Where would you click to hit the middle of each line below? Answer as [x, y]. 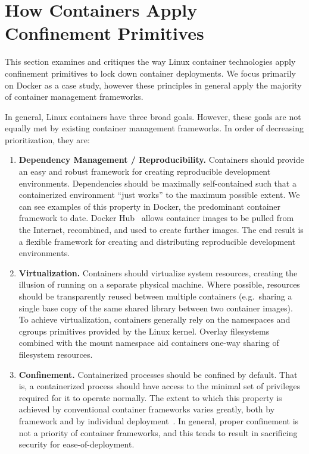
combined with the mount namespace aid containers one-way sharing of [149, 343]
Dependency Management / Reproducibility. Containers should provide [161, 160]
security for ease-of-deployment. [77, 444]
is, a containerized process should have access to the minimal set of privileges [160, 386]
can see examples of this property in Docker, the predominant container [150, 206]
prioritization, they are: [47, 139]
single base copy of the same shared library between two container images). [156, 308]
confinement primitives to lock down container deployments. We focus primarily [150, 73]
